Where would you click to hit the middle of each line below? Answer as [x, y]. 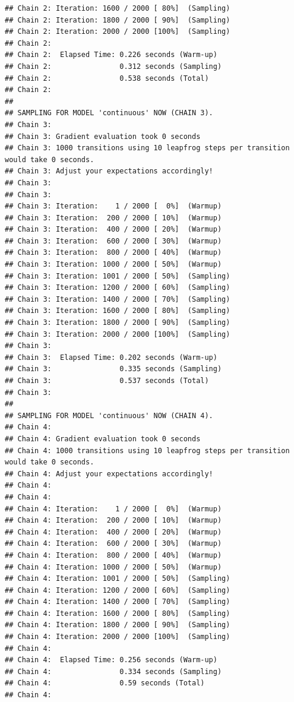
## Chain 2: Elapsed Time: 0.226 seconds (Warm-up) [111, 55]
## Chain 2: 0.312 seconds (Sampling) [113, 66]
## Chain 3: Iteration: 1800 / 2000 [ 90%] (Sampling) [118, 323]
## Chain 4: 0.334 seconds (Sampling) [113, 671]
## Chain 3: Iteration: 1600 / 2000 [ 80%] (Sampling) [118, 311]
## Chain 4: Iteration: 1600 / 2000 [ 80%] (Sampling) [118, 613]
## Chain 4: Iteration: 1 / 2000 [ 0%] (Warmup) [113, 509]
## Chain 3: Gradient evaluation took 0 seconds [103, 136]
